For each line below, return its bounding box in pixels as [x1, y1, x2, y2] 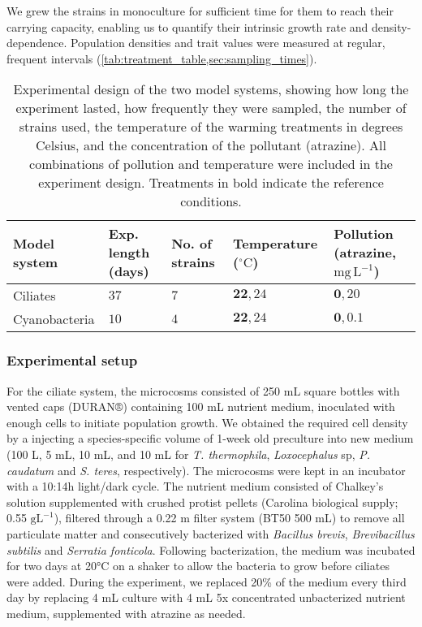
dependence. [6, 34, 67, 51]
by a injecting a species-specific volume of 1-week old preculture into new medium [6, 430, 414, 447]
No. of [171, 233, 212, 253]
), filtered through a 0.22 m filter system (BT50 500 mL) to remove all [54, 509, 405, 526]
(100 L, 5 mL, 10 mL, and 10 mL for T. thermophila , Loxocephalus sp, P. [6, 445, 371, 462]
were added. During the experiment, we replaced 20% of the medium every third [6, 573, 407, 590]
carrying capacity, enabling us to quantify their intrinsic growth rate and [6, 18, 368, 35]
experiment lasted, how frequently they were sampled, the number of [15, 98, 407, 118]
